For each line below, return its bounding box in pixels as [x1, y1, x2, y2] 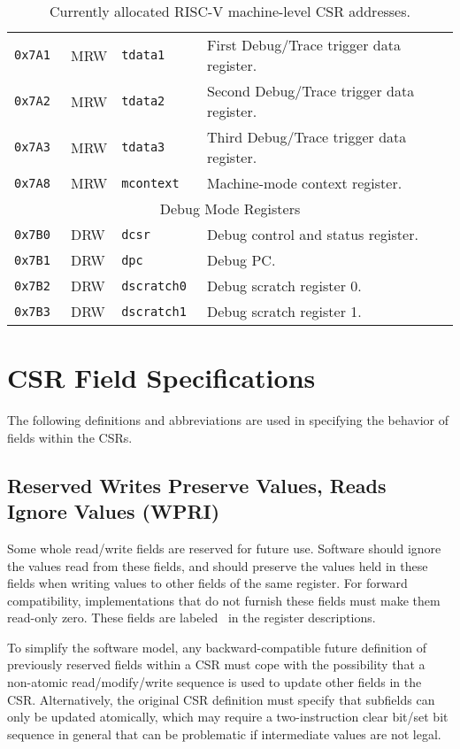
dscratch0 [121, 278, 187, 293]
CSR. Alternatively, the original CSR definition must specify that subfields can [7, 690, 435, 708]
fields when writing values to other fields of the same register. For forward [7, 574, 408, 592]
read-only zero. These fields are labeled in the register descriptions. [7, 608, 376, 627]
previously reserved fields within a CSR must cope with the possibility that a [7, 655, 425, 674]
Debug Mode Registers [159, 198, 301, 219]
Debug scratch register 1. [207, 301, 362, 321]
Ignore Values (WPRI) [7, 498, 220, 525]
